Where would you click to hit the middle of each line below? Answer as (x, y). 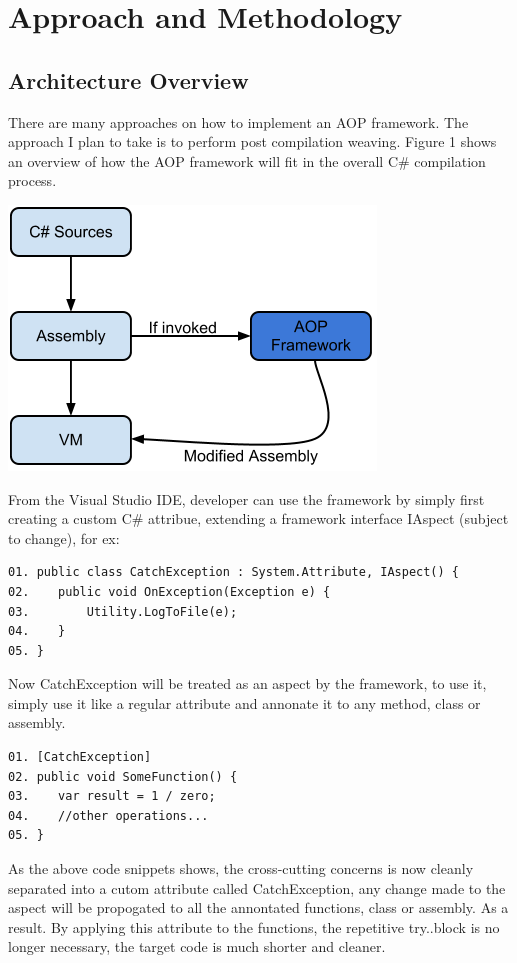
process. (32, 180)
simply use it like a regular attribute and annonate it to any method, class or (244, 702)
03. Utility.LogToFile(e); (123, 611)
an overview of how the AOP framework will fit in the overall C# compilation (247, 160)
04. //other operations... (108, 815)
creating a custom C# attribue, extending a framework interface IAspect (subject (258, 518)
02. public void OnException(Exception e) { (169, 591)
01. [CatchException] (80, 757)
